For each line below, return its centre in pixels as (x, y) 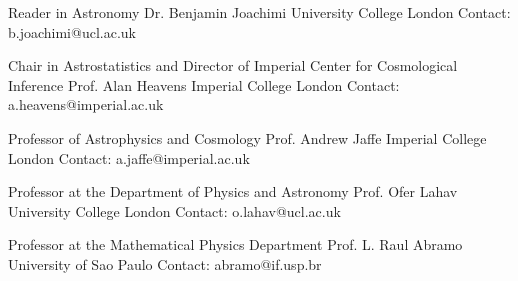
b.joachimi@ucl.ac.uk (72, 31)
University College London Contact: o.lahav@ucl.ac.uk (174, 210)
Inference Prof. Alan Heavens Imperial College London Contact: (204, 84)
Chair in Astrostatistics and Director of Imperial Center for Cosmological (233, 65)
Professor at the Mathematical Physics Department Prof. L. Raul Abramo (235, 244)
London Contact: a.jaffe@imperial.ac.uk (129, 157)
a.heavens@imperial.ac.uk (86, 104)
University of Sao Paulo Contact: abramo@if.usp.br (165, 263)
